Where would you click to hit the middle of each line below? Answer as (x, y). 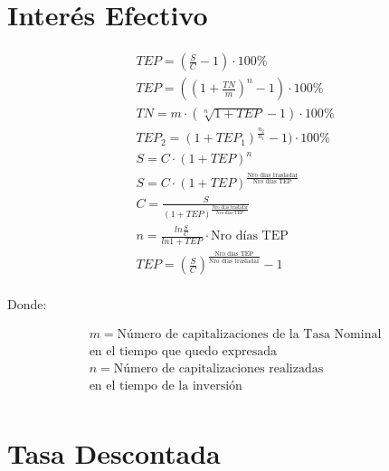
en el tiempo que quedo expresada (183, 352)
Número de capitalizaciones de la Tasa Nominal (249, 335)
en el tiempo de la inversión (166, 386)
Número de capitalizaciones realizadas (218, 369)
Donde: (27, 304)
